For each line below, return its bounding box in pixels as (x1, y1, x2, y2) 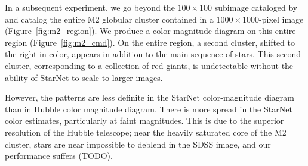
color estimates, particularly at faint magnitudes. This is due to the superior (5, 114, 284, 127)
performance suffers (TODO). (5, 149, 113, 162)
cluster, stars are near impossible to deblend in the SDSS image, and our (5, 137, 271, 150)
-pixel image (259, 12, 304, 25)
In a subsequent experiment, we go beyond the (5, 1, 175, 13)
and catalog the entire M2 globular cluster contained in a (5, 12, 214, 25)
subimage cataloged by (214, 1, 298, 13)
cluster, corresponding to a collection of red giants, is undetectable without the (5, 59, 294, 71)
